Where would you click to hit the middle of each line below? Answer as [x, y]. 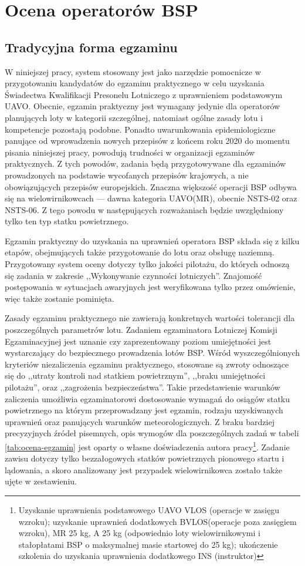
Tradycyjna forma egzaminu [91, 47]
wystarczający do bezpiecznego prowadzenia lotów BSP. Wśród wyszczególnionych [152, 353]
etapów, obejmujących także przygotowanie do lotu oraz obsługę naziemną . [140, 252]
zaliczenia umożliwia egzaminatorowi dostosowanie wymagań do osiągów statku [148, 398]
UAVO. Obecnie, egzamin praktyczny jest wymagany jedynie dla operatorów [143, 106]
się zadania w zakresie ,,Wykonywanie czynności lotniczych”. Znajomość [133, 275]
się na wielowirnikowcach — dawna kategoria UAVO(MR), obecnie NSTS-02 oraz [151, 198]
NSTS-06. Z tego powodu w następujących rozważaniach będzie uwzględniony [144, 209]
